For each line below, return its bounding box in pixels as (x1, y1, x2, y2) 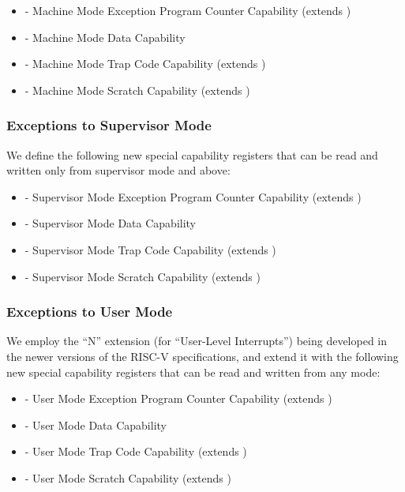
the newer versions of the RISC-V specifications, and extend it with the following (6, 347, 399, 364)
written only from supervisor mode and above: (6, 162, 231, 178)
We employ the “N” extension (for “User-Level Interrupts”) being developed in (6, 332, 388, 349)
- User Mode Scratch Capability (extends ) (24, 469, 231, 486)
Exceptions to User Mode (6, 302, 173, 321)
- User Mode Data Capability (24, 416, 167, 433)
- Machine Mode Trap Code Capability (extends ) (24, 55, 266, 72)
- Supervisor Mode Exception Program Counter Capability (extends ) (24, 188, 362, 205)
